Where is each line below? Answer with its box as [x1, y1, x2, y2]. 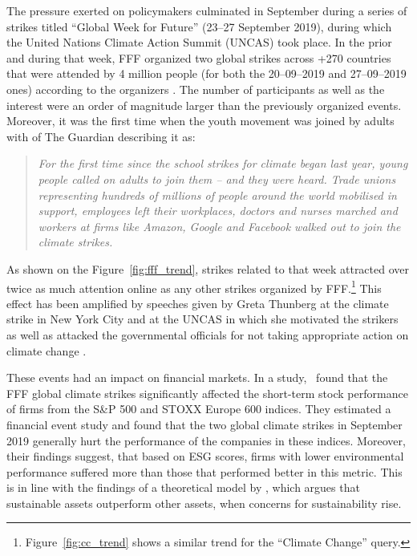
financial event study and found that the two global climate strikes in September [6, 416, 403, 432]
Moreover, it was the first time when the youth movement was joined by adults [6, 112, 395, 129]
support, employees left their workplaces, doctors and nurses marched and [38, 202, 398, 219]
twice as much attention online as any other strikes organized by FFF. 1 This [6, 277, 382, 296]
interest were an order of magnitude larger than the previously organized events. [6, 96, 402, 113]
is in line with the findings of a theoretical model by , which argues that [6, 479, 360, 496]
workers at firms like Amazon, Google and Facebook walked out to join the [38, 217, 401, 234]
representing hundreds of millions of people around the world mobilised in [38, 186, 397, 203]
